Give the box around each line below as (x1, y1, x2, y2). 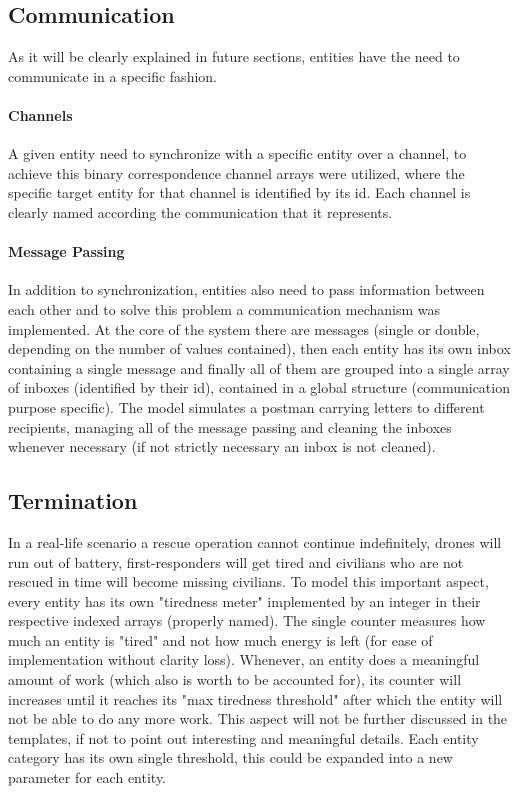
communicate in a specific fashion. (8, 65, 217, 86)
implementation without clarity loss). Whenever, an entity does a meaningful (8, 649, 480, 670)
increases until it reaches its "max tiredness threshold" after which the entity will (8, 688, 503, 709)
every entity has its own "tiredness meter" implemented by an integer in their (8, 590, 481, 611)
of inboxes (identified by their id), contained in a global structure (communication (8, 377, 510, 398)
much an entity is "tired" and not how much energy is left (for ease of (8, 629, 433, 650)
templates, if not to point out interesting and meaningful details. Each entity (8, 727, 479, 748)
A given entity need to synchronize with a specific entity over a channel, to (8, 143, 467, 164)
